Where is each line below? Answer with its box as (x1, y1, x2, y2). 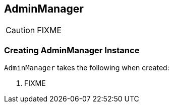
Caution (6, 25, 35, 36)
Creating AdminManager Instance (4, 45, 140, 55)
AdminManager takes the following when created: (4, 63, 169, 72)
